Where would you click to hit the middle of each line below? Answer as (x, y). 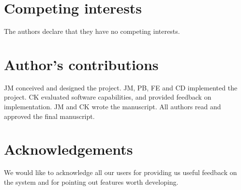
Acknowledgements (68, 149)
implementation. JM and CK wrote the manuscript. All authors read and (113, 107)
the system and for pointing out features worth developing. (91, 182)
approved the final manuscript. (49, 116)
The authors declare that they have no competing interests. (92, 31)
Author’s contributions (81, 64)
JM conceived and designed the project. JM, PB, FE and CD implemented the (121, 87)
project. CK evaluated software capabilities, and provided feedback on (108, 97)
